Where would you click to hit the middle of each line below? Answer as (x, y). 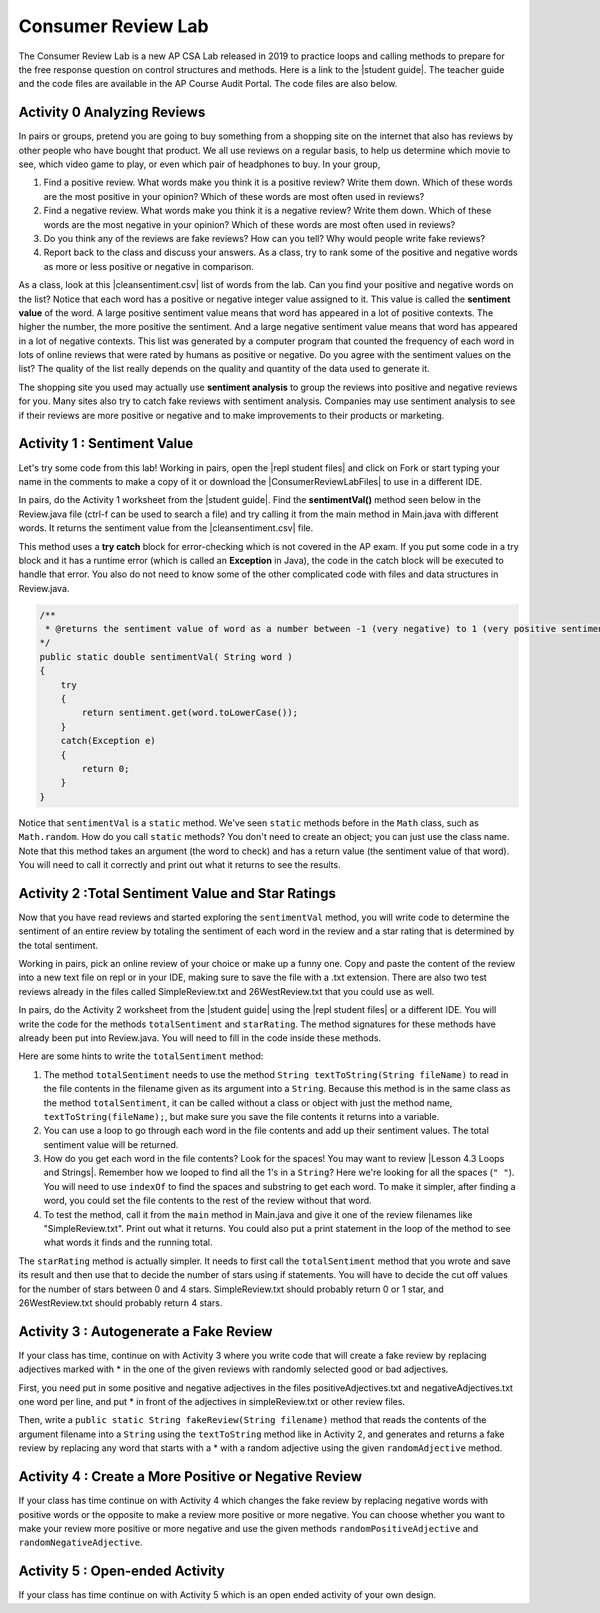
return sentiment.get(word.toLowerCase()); (190, 713)
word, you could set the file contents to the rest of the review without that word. (207, 1201)
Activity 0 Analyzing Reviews (112, 112)
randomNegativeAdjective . (80, 1542)
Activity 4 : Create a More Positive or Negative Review (190, 1476)
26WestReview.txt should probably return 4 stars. (120, 1302)
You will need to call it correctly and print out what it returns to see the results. (179, 864)
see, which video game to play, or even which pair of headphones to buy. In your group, (199, 164)
